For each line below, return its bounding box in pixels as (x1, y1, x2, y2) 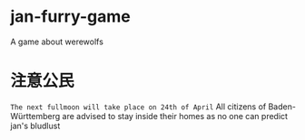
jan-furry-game (10, 6, 131, 27)
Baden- (268, 101, 296, 112)
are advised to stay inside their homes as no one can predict (62, 110, 289, 121)
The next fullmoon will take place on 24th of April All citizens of (10, 101, 267, 112)
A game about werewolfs (10, 36, 103, 47)
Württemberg (10, 110, 61, 121)
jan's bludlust (10, 120, 61, 131)
